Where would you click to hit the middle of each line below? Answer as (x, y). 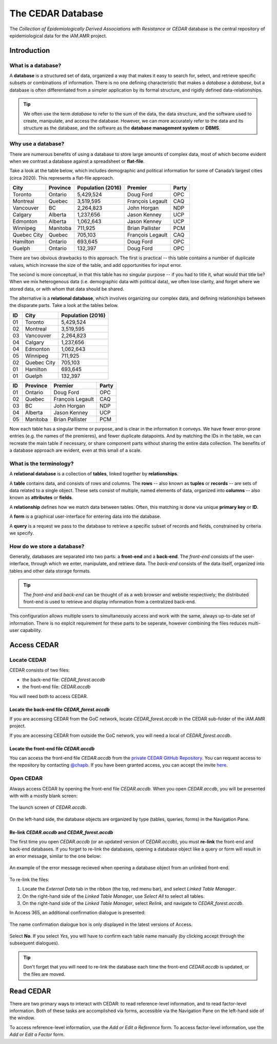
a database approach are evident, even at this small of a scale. (76, 450)
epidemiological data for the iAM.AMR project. (58, 35)
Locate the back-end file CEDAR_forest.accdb (60, 709)
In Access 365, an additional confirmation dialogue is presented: (77, 913)
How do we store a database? (47, 546)
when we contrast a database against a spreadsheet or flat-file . (77, 161)
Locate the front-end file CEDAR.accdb (52, 748)
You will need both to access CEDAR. (49, 696)
